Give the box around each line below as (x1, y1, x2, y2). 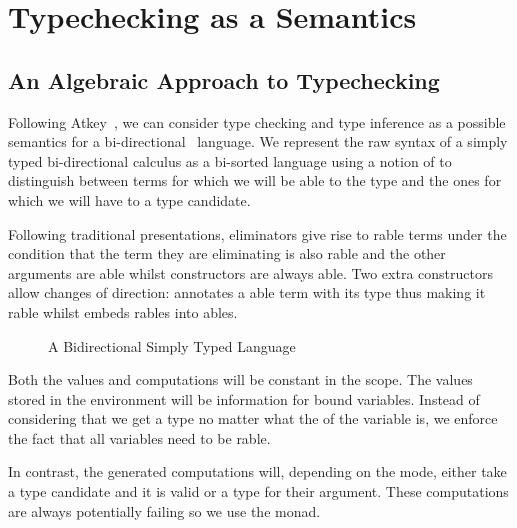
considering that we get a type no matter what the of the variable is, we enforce (8, 408, 498, 429)
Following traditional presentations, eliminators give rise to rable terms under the (8, 223, 507, 244)
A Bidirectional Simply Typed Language (48, 335, 296, 356)
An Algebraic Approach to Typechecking (8, 64, 440, 95)
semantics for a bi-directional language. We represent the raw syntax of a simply (8, 131, 508, 152)
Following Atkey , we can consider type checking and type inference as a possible (8, 111, 506, 132)
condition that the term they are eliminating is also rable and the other (8, 243, 446, 264)
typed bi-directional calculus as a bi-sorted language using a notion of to (8, 150, 452, 171)
